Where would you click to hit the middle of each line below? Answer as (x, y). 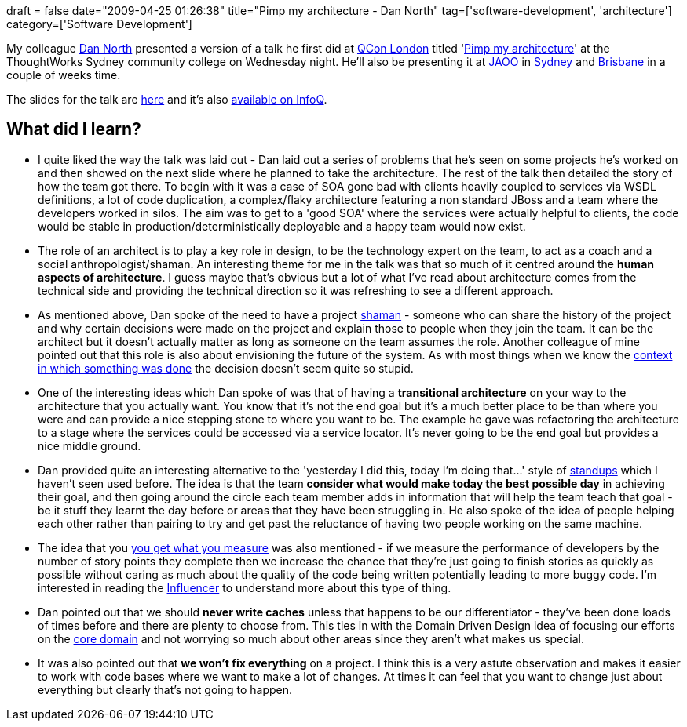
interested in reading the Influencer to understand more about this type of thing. (245, 587)
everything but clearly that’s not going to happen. (165, 689)
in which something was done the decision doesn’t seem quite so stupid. (226, 368)
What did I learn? (74, 129)
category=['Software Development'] (99, 24)
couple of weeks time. (64, 75)
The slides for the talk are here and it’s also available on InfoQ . (167, 99)
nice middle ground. (90, 445)
